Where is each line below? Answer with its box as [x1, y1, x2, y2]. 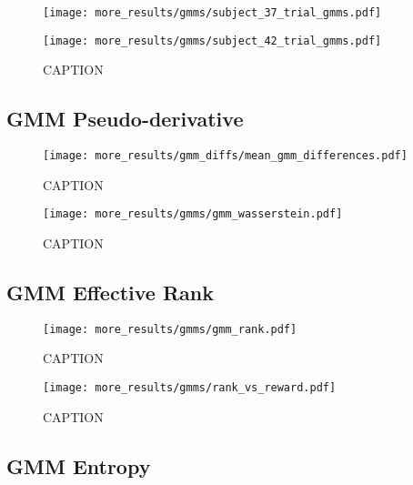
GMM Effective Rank [6, 278, 214, 306]
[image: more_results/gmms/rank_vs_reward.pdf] [43, 381, 337, 395]
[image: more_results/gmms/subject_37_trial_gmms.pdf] [43, 6, 382, 19]
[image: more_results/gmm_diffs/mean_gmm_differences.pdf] [43, 149, 408, 163]
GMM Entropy [6, 451, 151, 480]
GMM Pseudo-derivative [6, 105, 244, 133]
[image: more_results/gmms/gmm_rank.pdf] [43, 322, 297, 336]
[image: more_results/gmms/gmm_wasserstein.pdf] [43, 207, 343, 221]
